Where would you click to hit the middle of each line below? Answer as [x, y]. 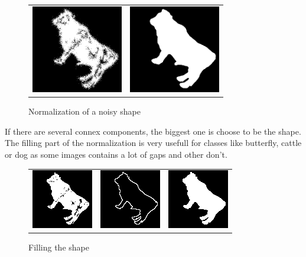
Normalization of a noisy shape [84, 111]
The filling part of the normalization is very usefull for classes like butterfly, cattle [153, 143]
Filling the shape [59, 247]
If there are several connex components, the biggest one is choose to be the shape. [153, 131]
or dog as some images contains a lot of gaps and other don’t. [116, 154]
